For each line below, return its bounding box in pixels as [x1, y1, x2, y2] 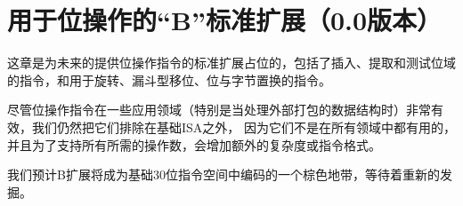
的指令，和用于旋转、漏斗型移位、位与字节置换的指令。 [7, 70, 331, 89]
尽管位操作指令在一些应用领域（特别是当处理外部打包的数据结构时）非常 [7, 100, 431, 119]
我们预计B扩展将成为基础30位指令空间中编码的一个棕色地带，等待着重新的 [7, 165, 440, 184]
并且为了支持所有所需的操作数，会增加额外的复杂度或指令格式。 [7, 135, 381, 154]
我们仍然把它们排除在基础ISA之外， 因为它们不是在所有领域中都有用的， [31, 117, 456, 136]
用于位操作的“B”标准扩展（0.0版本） [7, 2, 443, 38]
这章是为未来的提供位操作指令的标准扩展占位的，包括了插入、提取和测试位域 [7, 53, 456, 72]
